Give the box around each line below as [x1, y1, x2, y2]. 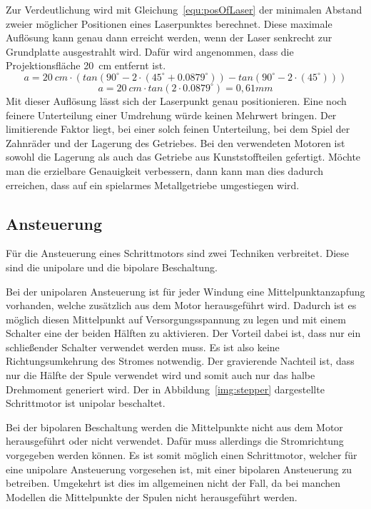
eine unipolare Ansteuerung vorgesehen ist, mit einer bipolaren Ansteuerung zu [6, 461, 352, 476]
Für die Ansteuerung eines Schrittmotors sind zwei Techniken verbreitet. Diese [6, 246, 349, 261]
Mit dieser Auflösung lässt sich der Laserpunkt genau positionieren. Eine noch [6, 93, 347, 108]
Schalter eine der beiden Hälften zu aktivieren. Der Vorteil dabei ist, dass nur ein [6, 326, 361, 341]
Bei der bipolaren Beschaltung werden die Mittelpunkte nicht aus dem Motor [6, 419, 343, 434]
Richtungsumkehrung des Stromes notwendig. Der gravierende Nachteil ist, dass [6, 353, 355, 368]
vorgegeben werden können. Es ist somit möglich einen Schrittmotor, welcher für [6, 448, 357, 463]
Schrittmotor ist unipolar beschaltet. [6, 395, 166, 410]
